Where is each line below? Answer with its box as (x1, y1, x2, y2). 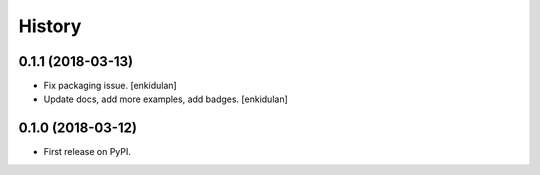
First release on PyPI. (43, 146, 132, 158)
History (18, 15, 82, 37)
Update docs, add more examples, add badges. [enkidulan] (43, 93, 289, 105)
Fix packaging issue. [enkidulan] (43, 80, 177, 92)
